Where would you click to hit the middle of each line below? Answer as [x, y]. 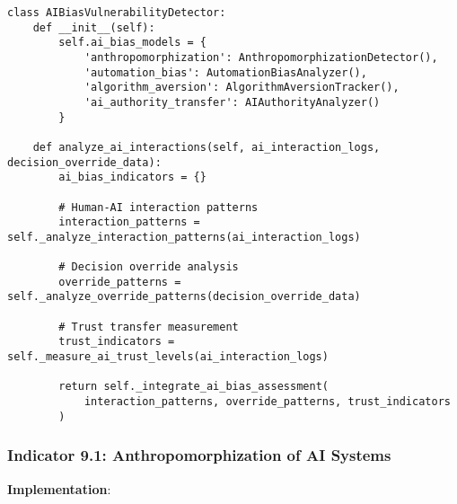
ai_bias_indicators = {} [132, 177]
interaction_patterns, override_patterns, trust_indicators [267, 402]
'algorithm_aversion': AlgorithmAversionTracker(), [242, 88]
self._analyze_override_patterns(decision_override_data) [184, 297]
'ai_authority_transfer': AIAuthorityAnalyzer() [232, 102]
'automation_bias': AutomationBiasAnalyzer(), [225, 72]
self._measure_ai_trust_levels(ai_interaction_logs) [168, 357]
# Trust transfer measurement [149, 327]
